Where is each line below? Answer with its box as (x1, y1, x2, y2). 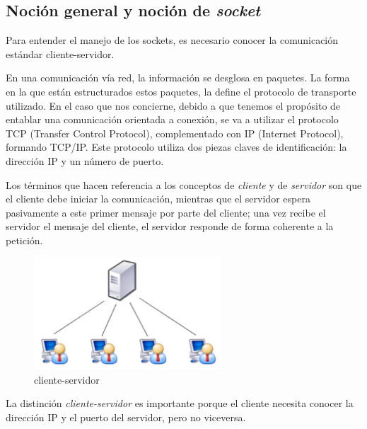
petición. (6, 232, 43, 247)
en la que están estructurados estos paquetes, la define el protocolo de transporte (6, 84, 356, 98)
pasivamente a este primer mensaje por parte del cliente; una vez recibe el (6, 205, 326, 219)
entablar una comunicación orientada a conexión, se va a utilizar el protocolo (6, 112, 339, 127)
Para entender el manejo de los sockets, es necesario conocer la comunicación (6, 33, 339, 47)
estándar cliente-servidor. (6, 46, 115, 61)
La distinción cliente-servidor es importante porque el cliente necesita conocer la (6, 396, 354, 411)
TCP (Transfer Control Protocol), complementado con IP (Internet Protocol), (6, 125, 344, 140)
